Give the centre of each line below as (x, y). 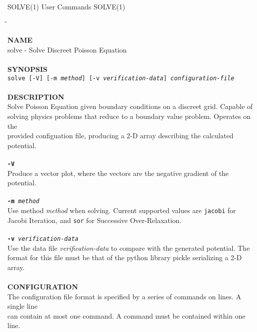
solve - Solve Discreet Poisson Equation (67, 49)
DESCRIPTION (36, 96)
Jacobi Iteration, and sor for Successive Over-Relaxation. (95, 220)
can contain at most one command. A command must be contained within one (127, 315)
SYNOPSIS (27, 69)
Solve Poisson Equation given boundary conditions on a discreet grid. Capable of (130, 106)
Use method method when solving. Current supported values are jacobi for (122, 210)
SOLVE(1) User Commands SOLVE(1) (66, 6)
